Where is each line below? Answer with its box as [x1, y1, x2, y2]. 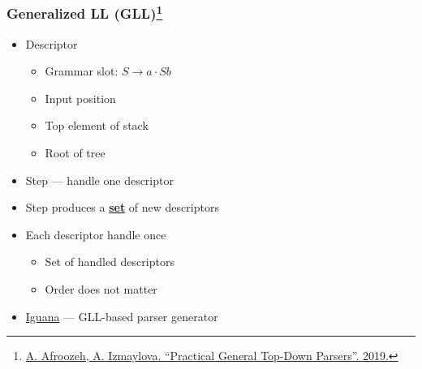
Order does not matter [45, 281, 157, 298]
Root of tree [45, 144, 105, 161]
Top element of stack [45, 117, 149, 134]
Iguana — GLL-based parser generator [25, 307, 218, 324]
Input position [45, 89, 116, 106]
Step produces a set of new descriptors [25, 199, 219, 216]
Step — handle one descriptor [25, 171, 174, 188]
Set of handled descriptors [45, 253, 174, 270]
